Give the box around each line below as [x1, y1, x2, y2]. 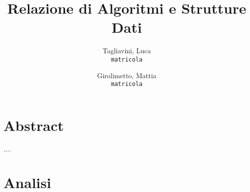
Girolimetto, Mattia [97, 70, 157, 80]
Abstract [3, 115, 64, 135]
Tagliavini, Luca [102, 45, 151, 56]
